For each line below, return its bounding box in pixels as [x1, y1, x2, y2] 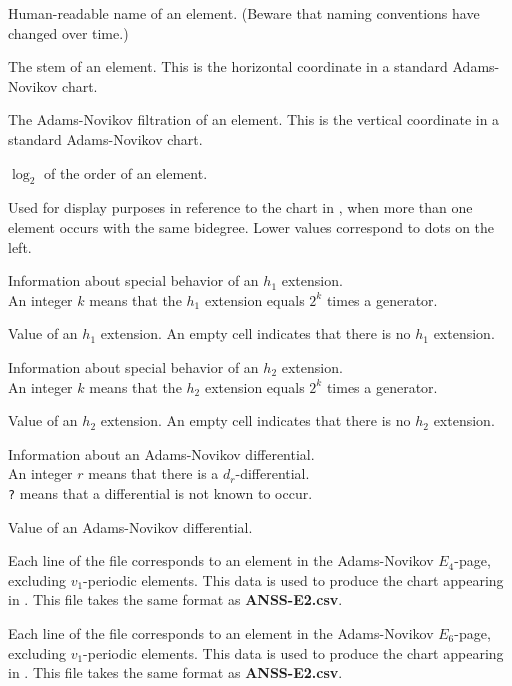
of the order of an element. [44, 162, 208, 183]
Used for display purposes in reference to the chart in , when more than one [8, 197, 473, 218]
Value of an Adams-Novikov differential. [8, 516, 253, 537]
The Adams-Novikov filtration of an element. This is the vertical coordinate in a [8, 109, 500, 130]
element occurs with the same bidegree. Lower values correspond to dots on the [8, 216, 495, 237]
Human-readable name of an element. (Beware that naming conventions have [8, 3, 480, 23]
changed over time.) [8, 22, 129, 43]
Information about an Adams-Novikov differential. [8, 443, 315, 464]
